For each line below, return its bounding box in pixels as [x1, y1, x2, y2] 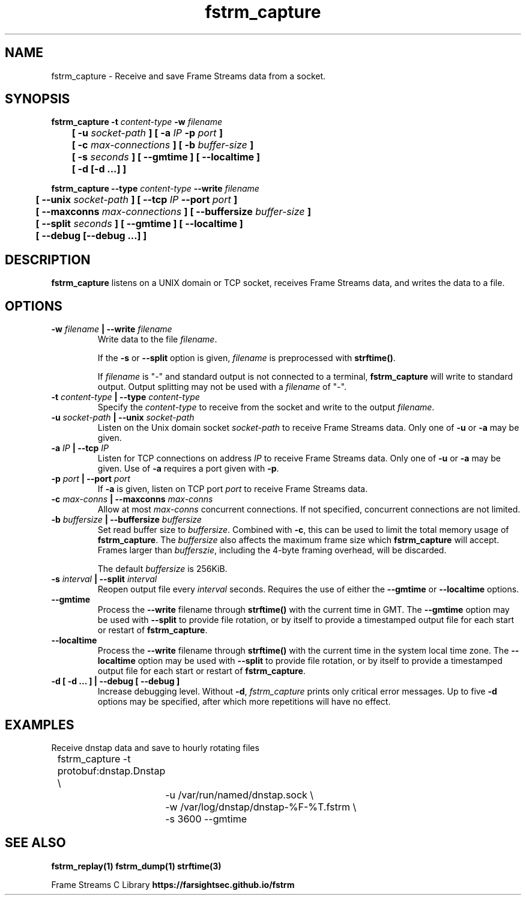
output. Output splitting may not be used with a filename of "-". [97, 382, 346, 392]
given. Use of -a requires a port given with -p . [97, 463, 279, 474]
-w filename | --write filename [51, 324, 172, 335]
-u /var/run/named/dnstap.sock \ [165, 788, 314, 801]
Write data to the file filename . [97, 334, 217, 345]
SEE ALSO [5, 835, 66, 851]
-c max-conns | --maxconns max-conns [51, 494, 213, 505]
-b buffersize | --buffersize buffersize [51, 514, 202, 525]
